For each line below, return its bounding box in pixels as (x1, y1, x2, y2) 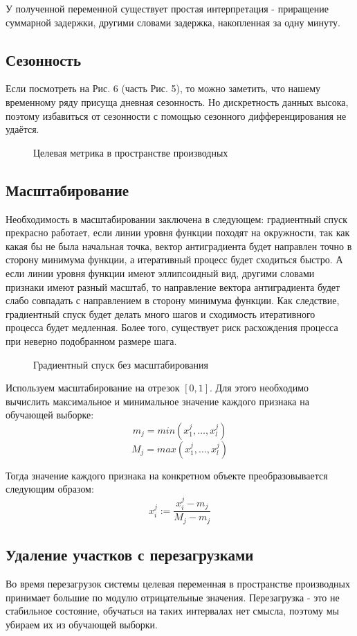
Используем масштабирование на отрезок (6, 380, 180, 395)
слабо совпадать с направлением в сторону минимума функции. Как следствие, (6, 293, 340, 308)
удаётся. (6, 122, 39, 136)
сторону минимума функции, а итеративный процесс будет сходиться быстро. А (6, 252, 343, 267)
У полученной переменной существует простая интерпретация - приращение (6, 1, 329, 15)
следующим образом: (6, 482, 94, 496)
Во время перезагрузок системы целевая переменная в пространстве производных (6, 576, 350, 591)
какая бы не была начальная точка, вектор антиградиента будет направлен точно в (6, 238, 352, 253)
